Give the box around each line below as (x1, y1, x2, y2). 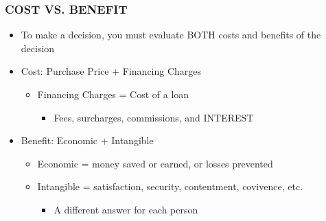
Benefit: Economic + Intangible (21, 133, 154, 148)
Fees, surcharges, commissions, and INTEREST (54, 110, 254, 124)
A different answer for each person (54, 202, 198, 216)
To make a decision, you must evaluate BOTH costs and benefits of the (21, 27, 321, 42)
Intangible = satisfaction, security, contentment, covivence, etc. (37, 179, 303, 194)
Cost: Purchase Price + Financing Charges (21, 64, 202, 78)
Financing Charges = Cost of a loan (37, 87, 189, 101)
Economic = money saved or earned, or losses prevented (37, 156, 273, 170)
